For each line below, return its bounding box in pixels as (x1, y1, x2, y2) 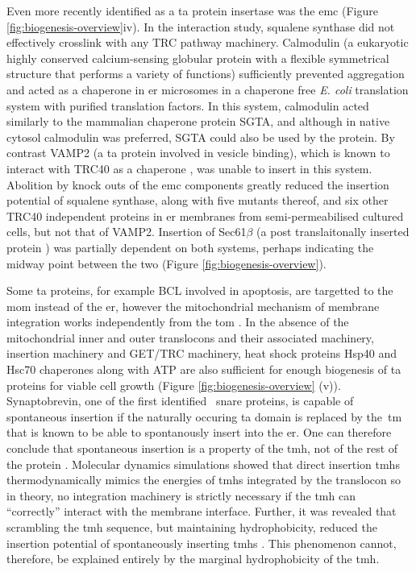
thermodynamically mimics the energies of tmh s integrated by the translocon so (6, 471, 401, 488)
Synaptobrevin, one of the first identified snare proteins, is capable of (6, 392, 354, 409)
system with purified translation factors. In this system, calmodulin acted (6, 97, 369, 114)
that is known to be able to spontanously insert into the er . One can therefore (6, 424, 392, 441)
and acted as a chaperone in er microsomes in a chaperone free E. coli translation (6, 81, 409, 97)
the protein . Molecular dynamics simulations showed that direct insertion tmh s (6, 455, 400, 472)
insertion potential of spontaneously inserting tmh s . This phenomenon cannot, (6, 534, 397, 551)
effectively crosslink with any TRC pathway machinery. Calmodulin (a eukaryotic (6, 34, 409, 51)
